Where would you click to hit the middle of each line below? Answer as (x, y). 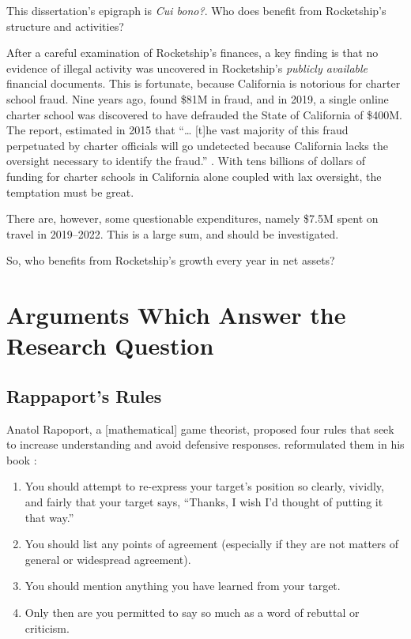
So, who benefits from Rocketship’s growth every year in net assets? (171, 260)
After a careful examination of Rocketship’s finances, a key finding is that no (192, 53)
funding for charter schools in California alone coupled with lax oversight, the (194, 176)
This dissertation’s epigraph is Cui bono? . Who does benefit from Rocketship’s (196, 10)
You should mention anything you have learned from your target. (183, 586)
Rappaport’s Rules (84, 395)
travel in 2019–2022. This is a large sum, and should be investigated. (173, 233)
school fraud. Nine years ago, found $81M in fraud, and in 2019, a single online (198, 98)
